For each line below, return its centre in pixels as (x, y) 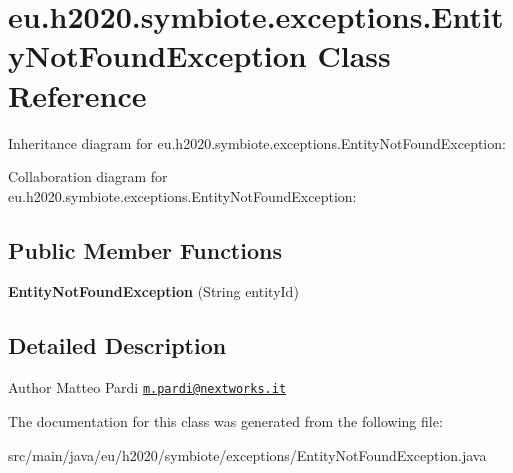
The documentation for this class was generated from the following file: (225, 420)
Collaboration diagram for (88, 176)
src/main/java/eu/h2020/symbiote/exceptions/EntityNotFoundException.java (247, 454)
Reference (77, 94)
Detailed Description (117, 345)
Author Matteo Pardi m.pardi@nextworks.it (147, 387)
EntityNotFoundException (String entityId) (153, 291)
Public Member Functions (145, 249)
